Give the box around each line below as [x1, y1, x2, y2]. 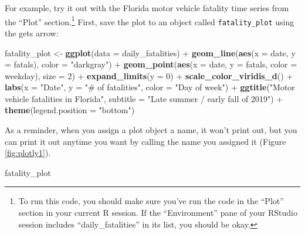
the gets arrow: [5, 26, 59, 39]
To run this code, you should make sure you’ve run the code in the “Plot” [18, 195, 284, 207]
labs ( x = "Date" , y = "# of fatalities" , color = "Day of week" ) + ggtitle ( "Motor [5, 81, 295, 93]
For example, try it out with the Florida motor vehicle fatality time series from [5, 2, 289, 13]
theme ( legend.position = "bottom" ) [5, 104, 135, 116]
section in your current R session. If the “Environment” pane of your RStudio [18, 206, 297, 219]
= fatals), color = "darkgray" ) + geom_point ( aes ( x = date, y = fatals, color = [5, 58, 297, 70]
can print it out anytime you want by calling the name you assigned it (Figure [5, 135, 286, 147]
